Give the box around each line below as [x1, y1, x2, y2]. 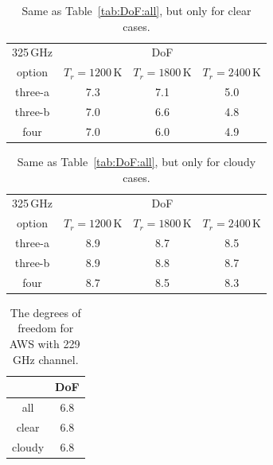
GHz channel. [13, 351, 79, 367]
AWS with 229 [9, 335, 80, 351]
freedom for [18, 320, 74, 336]
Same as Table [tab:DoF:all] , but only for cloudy [17, 153, 256, 169]
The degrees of [10, 304, 81, 320]
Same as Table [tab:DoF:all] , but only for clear [21, 2, 252, 18]
